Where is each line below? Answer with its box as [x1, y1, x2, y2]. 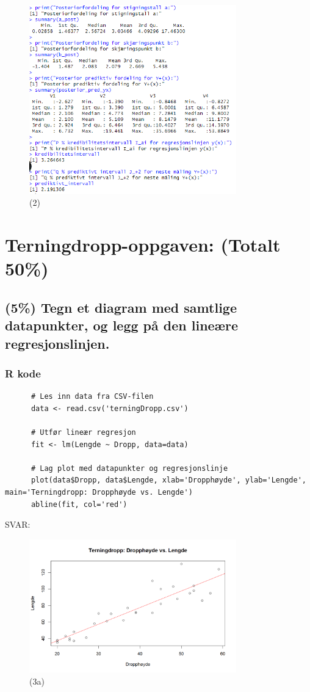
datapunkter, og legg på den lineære [5, 316, 239, 335]
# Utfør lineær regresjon [31, 428, 136, 437]
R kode [5, 366, 41, 381]
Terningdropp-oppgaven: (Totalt [5, 232, 281, 257]
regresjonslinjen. [5, 333, 110, 352]
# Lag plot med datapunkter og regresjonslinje [31, 464, 228, 473]
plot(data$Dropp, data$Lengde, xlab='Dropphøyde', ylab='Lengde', [31, 476, 306, 485]
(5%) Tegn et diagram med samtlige [5, 297, 237, 316]
